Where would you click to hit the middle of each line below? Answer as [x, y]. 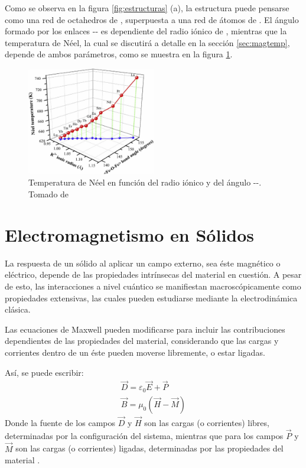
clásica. [18, 309]
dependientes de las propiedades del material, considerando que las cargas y [142, 341]
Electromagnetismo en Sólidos [130, 234]
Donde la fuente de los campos [60, 423]
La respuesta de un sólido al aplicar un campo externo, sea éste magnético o [143, 263]
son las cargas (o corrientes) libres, [207, 423]
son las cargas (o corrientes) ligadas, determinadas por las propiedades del [149, 448]
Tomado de [49, 194]
